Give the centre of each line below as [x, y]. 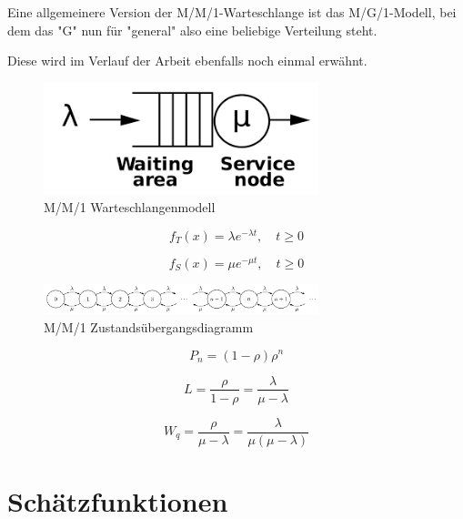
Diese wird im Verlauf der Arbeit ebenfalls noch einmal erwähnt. [187, 61]
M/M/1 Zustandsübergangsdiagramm [149, 326]
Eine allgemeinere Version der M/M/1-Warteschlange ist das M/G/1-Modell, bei [232, 12]
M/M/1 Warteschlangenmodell [130, 207]
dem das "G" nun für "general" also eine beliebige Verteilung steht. [192, 30]
